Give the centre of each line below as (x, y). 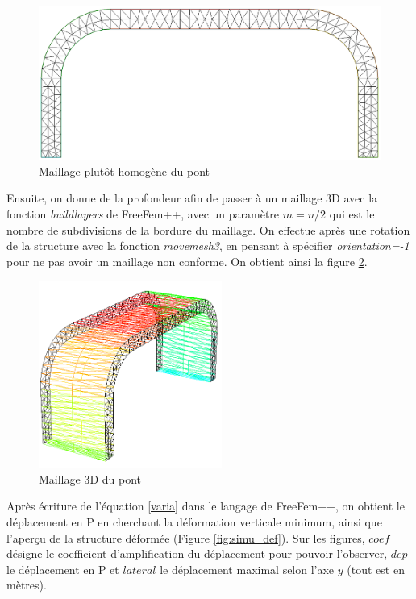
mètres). (27, 585)
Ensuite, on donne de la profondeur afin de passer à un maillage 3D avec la (192, 198)
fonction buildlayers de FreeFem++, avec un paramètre (143, 214)
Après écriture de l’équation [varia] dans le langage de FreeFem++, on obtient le (206, 506)
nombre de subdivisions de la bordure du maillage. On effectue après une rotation (208, 229)
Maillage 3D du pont (90, 478)
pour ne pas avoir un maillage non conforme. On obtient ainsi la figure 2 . (187, 261)
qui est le (352, 214)
